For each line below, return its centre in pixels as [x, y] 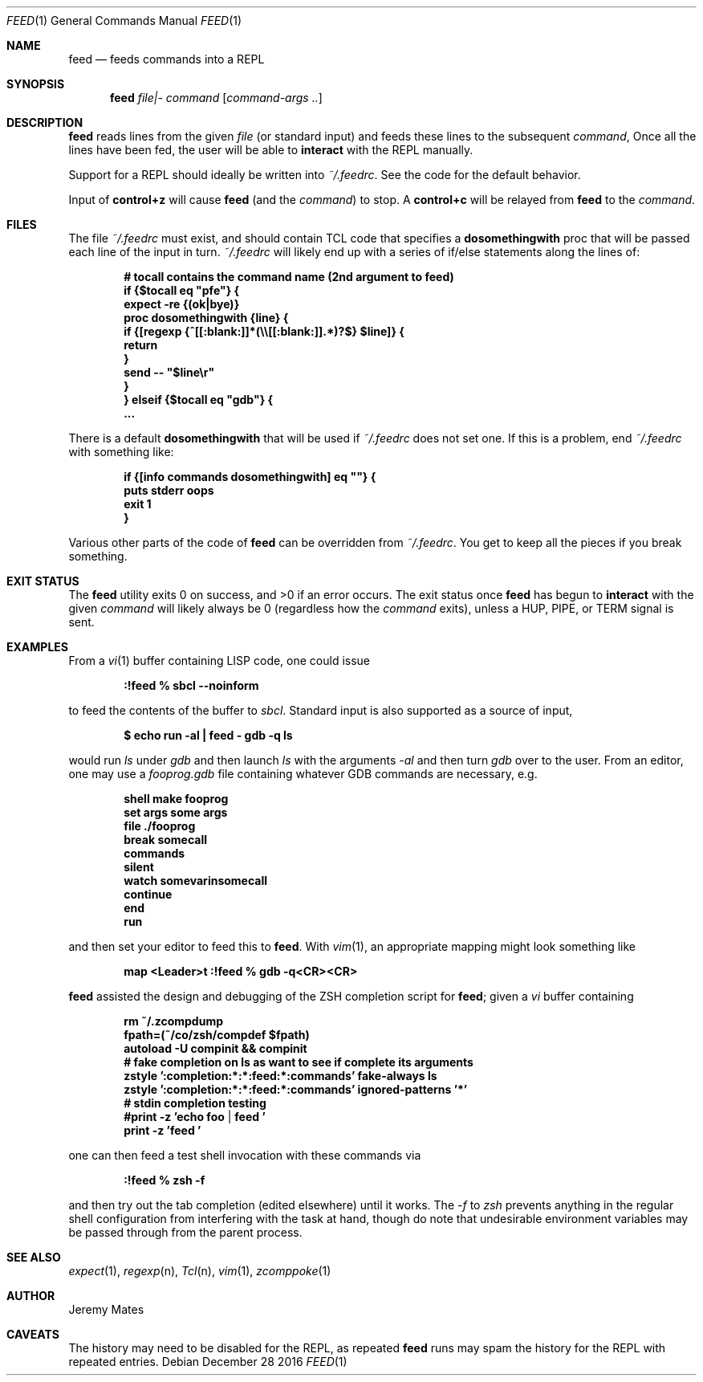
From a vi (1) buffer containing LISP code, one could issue [219, 660]
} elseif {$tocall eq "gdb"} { [199, 400]
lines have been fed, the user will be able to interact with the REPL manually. [271, 150]
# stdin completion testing [195, 1103]
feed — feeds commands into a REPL [167, 59]
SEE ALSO [34, 1257]
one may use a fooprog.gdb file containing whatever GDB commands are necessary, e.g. [303, 774]
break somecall [166, 840]
